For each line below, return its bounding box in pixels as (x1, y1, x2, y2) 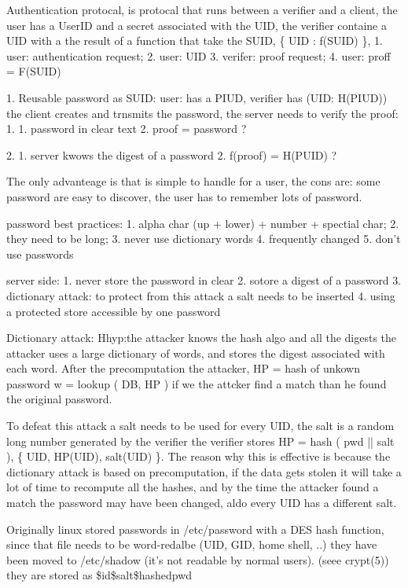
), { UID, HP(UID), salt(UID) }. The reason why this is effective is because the (6, 448, 391, 465)
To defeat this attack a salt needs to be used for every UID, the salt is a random (6, 417, 395, 434)
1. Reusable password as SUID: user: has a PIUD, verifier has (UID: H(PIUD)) (6, 89, 388, 105)
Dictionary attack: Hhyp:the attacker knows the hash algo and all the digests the (6, 329, 397, 346)
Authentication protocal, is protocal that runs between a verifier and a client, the (6, 2, 398, 17)
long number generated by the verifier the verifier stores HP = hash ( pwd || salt (6, 432, 395, 449)
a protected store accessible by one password (6, 303, 221, 319)
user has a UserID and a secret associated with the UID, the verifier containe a (6, 17, 387, 33)
